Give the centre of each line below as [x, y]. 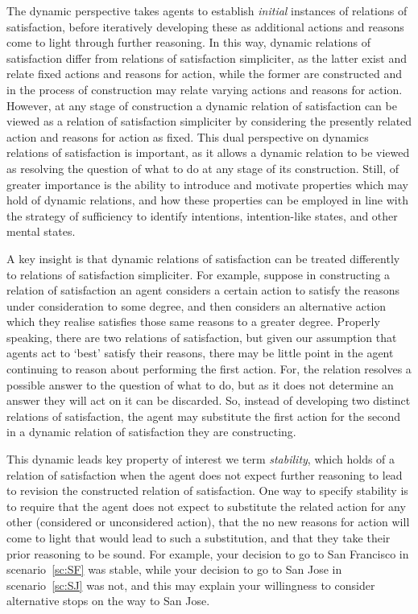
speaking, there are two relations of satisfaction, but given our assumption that [202, 337]
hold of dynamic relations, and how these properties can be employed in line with [207, 200]
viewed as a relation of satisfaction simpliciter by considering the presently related [209, 121]
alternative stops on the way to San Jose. [108, 601]
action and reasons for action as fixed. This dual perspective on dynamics [188, 136]
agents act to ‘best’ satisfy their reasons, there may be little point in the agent [200, 353]
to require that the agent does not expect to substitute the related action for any [206, 506]
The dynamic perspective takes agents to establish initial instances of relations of [207, 10]
